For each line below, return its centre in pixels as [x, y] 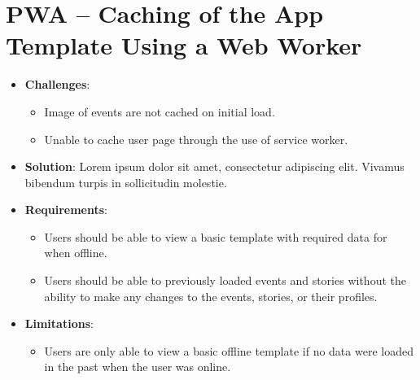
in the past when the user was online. [138, 367]
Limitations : [59, 323]
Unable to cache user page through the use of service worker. [196, 139]
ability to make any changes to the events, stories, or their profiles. [211, 296]
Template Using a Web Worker [184, 45]
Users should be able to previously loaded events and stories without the [225, 280]
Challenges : [57, 84]
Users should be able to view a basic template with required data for [216, 236]
